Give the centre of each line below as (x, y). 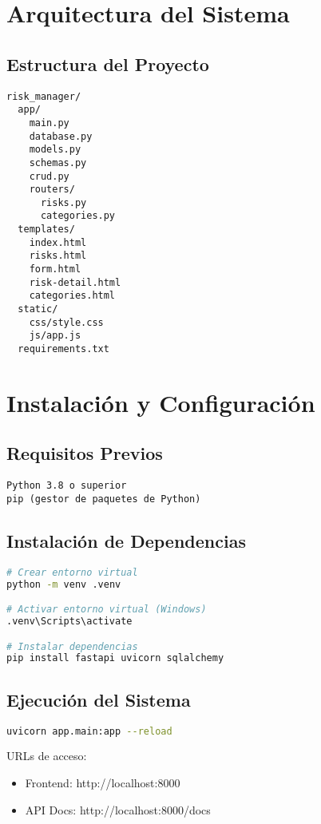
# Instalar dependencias (72, 646)
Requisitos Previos (85, 453)
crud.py (49, 176)
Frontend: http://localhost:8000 (103, 783)
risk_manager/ (44, 96)
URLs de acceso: (47, 756)
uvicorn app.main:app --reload (89, 731)
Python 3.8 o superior (67, 486)
